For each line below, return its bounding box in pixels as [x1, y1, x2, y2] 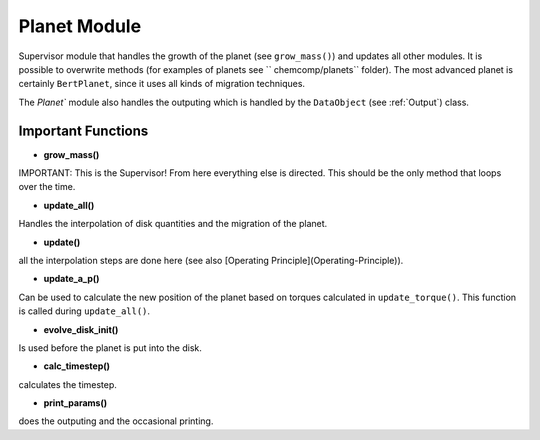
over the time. [18, 181, 76, 193]
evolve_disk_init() [43, 323, 119, 335]
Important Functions [18, 122, 149, 139]
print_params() [43, 397, 108, 409]
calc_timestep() [43, 360, 110, 372]
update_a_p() [43, 273, 100, 285]
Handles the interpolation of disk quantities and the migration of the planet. [18, 218, 328, 230]
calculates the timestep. [18, 378, 117, 390]
